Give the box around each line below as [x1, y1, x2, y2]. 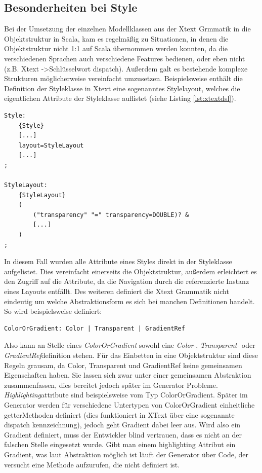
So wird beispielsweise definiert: [4, 306, 102, 316]
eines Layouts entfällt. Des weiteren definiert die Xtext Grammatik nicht [4, 286, 229, 297]
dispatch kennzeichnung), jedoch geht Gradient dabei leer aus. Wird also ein [4, 419, 241, 430]
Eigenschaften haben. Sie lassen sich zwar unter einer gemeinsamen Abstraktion [4, 370, 251, 380]
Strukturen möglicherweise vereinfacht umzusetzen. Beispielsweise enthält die [4, 73, 243, 84]
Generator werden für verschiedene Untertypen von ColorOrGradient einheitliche [4, 399, 255, 410]
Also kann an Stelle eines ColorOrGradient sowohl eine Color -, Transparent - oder [4, 340, 255, 350]
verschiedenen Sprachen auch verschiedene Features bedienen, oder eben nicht [4, 53, 245, 63]
